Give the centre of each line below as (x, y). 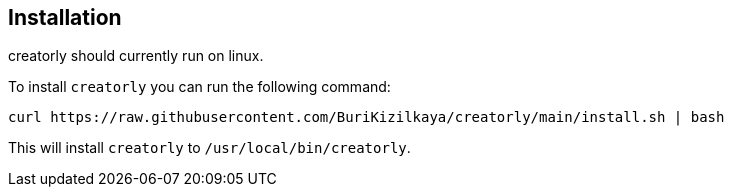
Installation (65, 17)
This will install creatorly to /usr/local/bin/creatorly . (209, 148)
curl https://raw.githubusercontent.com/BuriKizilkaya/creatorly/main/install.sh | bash (366, 117)
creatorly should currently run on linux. (136, 56)
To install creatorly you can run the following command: (199, 87)
